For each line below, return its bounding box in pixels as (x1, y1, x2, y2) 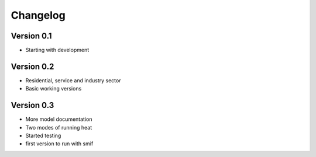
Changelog (11, 9, 66, 22)
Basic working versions (25, 85, 82, 92)
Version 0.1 (11, 31, 52, 41)
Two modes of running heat (25, 124, 92, 131)
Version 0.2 (11, 61, 54, 71)
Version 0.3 (11, 100, 54, 110)
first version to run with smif (25, 140, 94, 147)
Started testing (25, 132, 61, 139)
